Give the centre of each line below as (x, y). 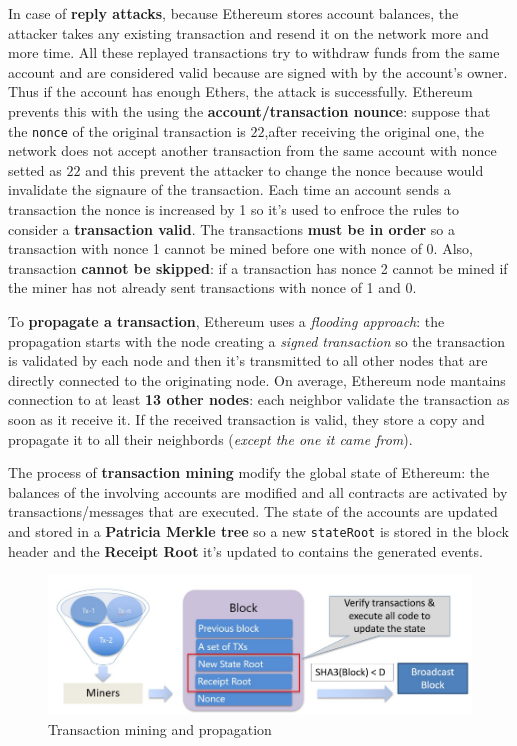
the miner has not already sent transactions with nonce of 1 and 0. (212, 287)
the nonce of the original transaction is (127, 130)
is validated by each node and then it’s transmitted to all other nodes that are (248, 360)
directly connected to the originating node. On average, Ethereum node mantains (257, 379)
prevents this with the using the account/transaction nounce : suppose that (249, 110)
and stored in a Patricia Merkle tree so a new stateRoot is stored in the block (258, 530)
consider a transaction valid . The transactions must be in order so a (231, 228)
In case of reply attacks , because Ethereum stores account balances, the (233, 13)
